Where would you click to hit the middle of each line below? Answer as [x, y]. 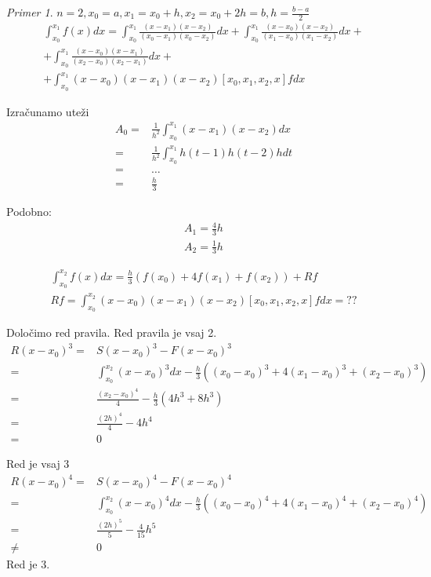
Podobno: [29, 212]
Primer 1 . [30, 12]
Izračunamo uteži [48, 111]
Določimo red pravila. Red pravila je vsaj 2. [112, 332]
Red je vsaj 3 [38, 463]
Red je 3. [28, 563]
